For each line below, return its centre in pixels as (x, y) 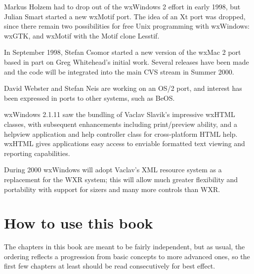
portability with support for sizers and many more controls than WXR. (112, 189)
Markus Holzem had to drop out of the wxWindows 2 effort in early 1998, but (122, 6)
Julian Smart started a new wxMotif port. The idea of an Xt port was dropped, (125, 16)
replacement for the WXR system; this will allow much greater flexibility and (121, 179)
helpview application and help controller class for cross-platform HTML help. (121, 134)
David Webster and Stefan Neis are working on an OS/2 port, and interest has (123, 88)
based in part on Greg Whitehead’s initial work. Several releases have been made (127, 61)
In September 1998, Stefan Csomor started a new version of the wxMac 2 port (123, 52)
